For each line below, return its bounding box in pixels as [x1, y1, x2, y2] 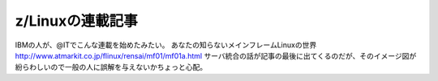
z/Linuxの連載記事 [15, 12, 138, 30]
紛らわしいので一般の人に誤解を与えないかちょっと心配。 [15, 63, 207, 72]
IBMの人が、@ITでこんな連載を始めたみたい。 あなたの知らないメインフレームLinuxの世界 [15, 40, 317, 50]
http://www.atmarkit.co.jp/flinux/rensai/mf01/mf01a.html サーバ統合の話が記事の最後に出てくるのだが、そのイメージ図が [15, 51, 417, 60]
